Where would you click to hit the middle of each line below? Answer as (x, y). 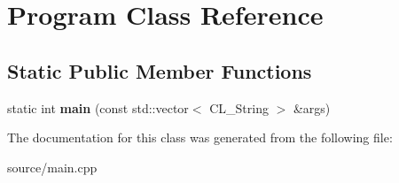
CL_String (239, 107)
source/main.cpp (52, 167)
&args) (312, 107)
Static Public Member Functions (160, 70)
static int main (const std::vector (98, 107)
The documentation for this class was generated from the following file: (200, 137)
